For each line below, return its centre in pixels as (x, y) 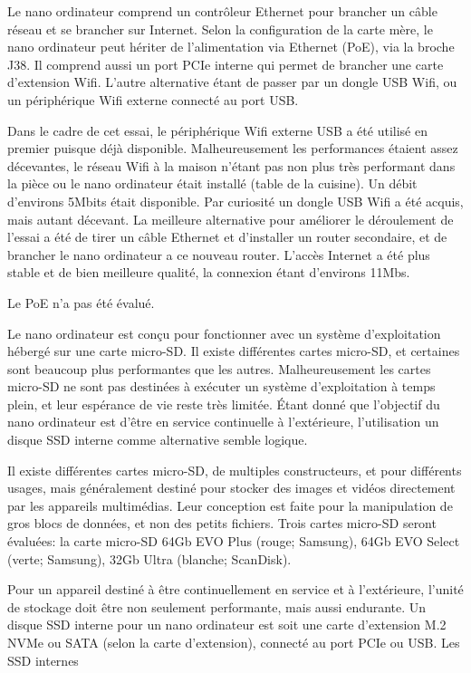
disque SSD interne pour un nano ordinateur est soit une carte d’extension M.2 (227, 625)
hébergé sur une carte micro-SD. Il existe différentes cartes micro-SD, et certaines (234, 351)
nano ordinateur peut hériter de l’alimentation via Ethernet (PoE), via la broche (231, 47)
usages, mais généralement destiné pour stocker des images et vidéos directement (231, 488)
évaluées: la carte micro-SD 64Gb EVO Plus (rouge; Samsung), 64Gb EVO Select (234, 541)
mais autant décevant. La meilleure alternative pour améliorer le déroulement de (231, 219)
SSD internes (43, 660)
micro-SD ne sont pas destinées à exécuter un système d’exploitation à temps (221, 386)
